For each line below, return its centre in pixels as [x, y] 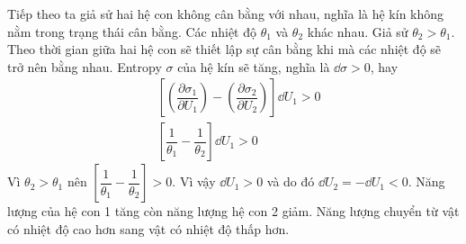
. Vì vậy [194, 181]
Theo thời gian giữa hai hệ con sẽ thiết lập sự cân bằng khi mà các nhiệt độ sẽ [224, 49]
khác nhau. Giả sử [358, 31]
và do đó [291, 181]
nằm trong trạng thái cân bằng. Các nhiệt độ [132, 31]
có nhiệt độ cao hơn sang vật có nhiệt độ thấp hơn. [148, 229]
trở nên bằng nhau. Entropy [85, 66]
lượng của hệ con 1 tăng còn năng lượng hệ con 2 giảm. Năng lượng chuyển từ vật [233, 211]
